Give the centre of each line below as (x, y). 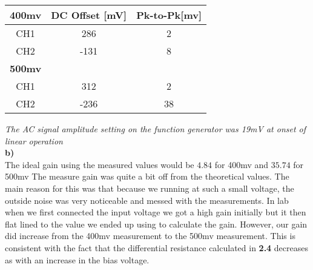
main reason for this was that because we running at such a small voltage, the (150, 188)
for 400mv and (242, 164)
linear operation (34, 140)
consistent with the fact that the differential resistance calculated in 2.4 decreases (157, 247)
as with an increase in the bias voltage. (77, 259)
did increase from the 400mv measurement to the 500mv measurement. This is (150, 236)
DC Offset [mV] (89, 15)
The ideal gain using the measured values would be (100, 164)
